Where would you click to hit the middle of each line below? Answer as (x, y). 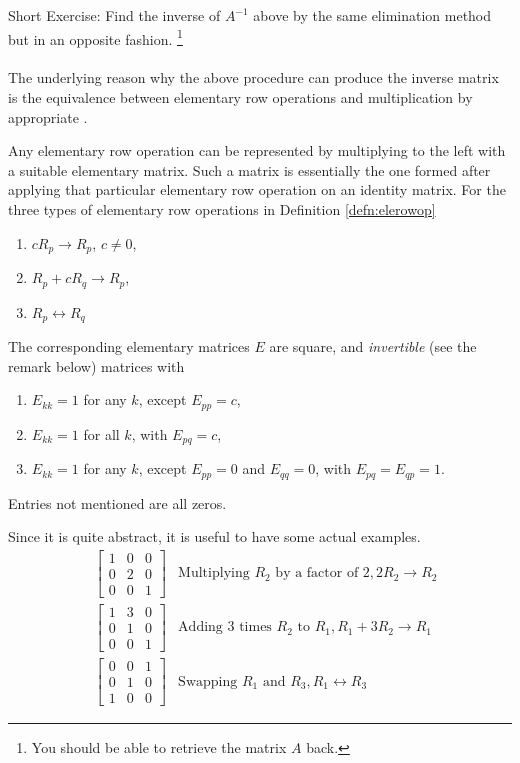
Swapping (208, 681)
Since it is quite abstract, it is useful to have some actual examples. (214, 536)
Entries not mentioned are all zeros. (117, 502)
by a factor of (317, 573)
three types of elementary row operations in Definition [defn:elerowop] (222, 209)
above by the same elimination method (372, 15)
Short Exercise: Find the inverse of (114, 15)
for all (101, 433)
